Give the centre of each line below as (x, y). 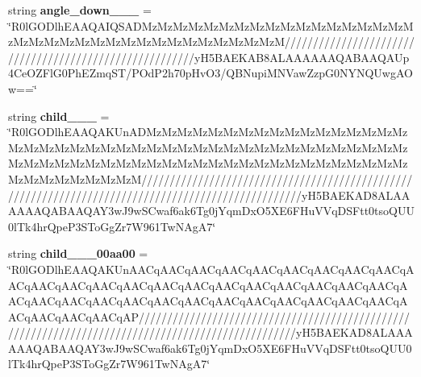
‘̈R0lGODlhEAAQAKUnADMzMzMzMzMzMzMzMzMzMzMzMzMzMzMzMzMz (208, 132)
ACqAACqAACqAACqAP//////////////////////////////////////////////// (209, 316)
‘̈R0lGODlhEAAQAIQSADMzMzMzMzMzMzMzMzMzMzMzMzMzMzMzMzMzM (211, 25)
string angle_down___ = (80, 10)
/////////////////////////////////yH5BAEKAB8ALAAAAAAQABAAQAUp (209, 57)
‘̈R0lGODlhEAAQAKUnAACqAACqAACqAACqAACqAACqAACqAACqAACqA (211, 269)
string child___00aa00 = (78, 253)
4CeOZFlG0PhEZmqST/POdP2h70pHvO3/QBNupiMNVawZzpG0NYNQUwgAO (210, 73)
